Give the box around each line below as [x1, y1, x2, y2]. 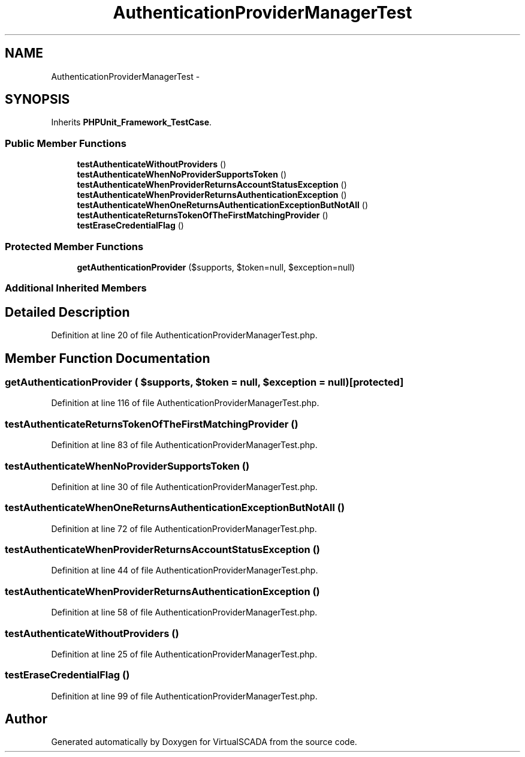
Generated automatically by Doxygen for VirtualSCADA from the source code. [51, 737, 357, 747]
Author [5, 711, 47, 727]
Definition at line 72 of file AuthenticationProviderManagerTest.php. [51, 523, 317, 534]
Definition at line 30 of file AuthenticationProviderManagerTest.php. [51, 481, 318, 492]
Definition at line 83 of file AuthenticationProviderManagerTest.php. [51, 440, 318, 450]
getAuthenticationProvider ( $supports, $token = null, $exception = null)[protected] [5, 376, 404, 388]
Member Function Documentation [5, 350, 210, 366]
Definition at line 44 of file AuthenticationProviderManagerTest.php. [51, 565, 318, 576]
